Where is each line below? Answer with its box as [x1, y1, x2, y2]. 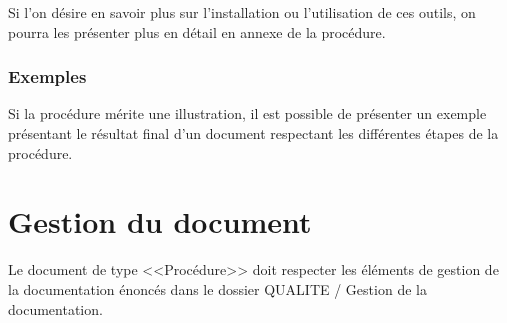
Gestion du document [8, 201, 312, 242]
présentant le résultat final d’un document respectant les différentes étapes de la [8, 123, 499, 143]
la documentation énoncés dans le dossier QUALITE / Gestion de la [8, 278, 427, 299]
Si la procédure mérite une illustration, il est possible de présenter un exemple [8, 103, 487, 124]
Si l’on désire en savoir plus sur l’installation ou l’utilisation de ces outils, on [8, 2, 476, 22]
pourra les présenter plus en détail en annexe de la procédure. [8, 21, 386, 42]
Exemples [8, 64, 87, 89]
